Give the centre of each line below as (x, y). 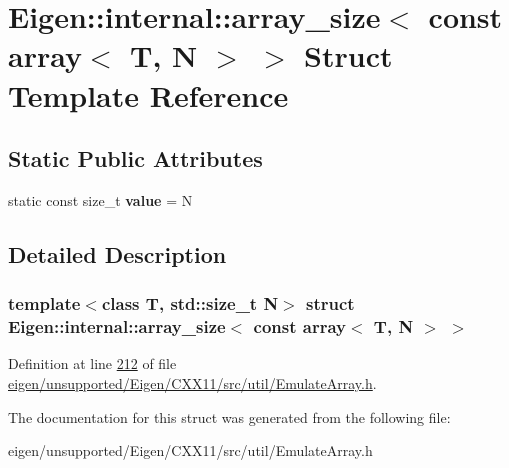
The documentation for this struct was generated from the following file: (229, 416)
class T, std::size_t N (190, 303)
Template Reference (148, 94)
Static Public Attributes (135, 158)
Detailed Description (117, 253)
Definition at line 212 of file (92, 363)
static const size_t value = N (100, 199)
